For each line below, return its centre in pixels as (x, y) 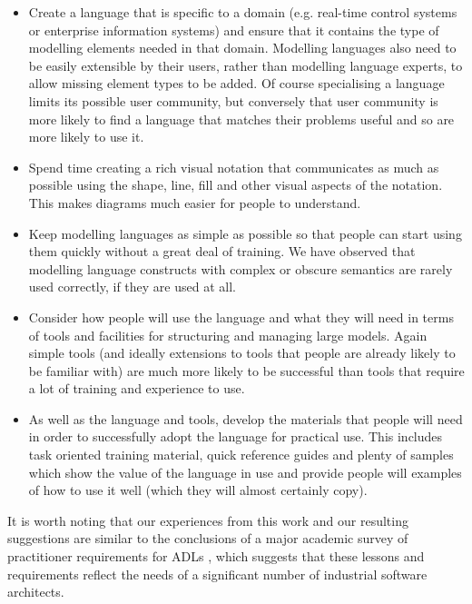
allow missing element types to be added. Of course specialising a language (236, 83)
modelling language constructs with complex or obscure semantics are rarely (241, 268)
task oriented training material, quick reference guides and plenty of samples (241, 455)
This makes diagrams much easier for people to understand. (195, 202)
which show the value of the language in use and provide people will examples (245, 472)
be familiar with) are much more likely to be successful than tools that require (246, 370)
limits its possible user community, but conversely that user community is (233, 100)
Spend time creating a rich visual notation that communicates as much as (234, 167)
